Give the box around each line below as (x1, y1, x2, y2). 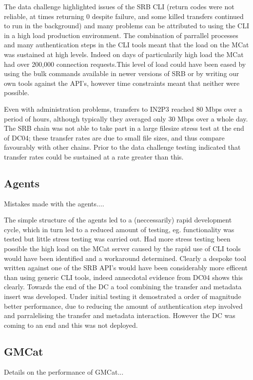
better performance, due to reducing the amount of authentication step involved (4, 300, 243, 311)
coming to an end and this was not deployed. (4, 320, 138, 330)
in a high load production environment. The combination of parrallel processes (4, 30, 238, 40)
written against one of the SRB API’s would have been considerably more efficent (4, 262, 248, 273)
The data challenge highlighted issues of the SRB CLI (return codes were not (4, 1, 234, 11)
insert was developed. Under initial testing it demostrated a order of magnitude (4, 291, 241, 301)
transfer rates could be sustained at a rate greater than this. (4, 151, 184, 161)
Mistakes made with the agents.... (4, 198, 104, 208)
